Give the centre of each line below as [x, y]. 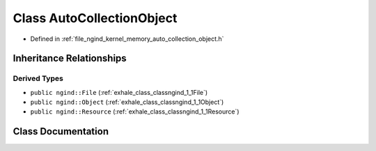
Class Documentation [61, 132]
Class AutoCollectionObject [95, 18]
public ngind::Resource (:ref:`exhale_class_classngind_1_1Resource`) [135, 112]
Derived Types [38, 78]
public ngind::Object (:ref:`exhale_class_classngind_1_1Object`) [127, 102]
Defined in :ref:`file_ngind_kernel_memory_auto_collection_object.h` [127, 39]
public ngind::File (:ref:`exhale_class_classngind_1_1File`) [119, 92]
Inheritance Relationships [70, 59]
